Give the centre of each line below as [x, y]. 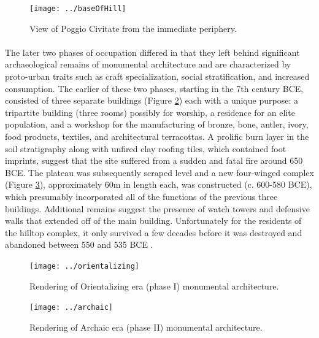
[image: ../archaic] [71, 308]
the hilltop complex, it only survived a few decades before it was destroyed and [154, 232]
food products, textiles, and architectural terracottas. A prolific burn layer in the [157, 136]
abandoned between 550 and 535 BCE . [79, 244]
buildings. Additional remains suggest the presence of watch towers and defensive [157, 208]
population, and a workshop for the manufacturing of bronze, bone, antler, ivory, [157, 124]
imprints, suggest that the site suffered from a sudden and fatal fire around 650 [154, 160]
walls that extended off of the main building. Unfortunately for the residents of [153, 221]
